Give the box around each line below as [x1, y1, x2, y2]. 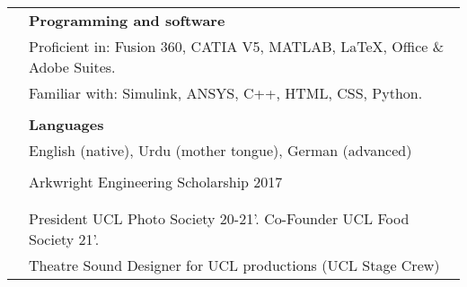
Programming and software [29, 10, 225, 30]
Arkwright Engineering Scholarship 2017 [29, 171, 283, 192]
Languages [29, 114, 104, 135]
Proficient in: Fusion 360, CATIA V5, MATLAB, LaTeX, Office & [29, 36, 445, 57]
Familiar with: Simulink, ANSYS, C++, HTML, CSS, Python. [29, 83, 423, 103]
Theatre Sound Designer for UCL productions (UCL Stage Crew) [29, 255, 440, 275]
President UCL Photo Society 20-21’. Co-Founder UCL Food [29, 208, 410, 229]
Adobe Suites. [29, 57, 116, 77]
